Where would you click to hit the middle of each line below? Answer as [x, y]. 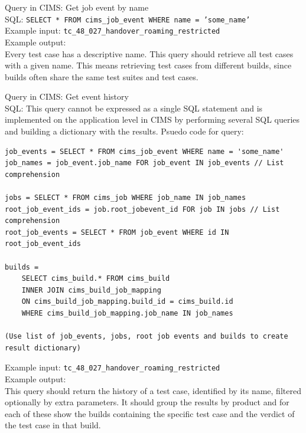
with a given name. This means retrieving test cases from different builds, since [148, 65]
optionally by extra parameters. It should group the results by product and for [147, 402]
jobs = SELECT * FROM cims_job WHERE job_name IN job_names [126, 198]
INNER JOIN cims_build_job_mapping [91, 290]
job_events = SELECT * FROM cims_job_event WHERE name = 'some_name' [144, 151]
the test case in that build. [53, 425]
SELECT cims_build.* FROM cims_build [96, 279]
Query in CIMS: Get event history [67, 96]
